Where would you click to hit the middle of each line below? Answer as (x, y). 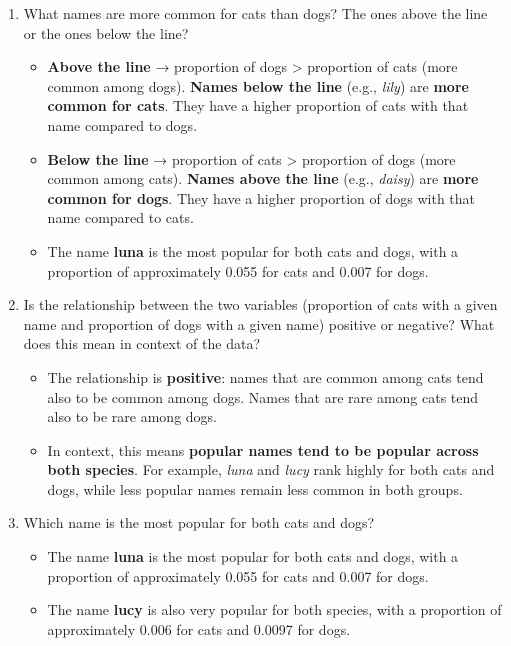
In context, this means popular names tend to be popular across (263, 449)
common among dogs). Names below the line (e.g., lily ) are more (258, 85)
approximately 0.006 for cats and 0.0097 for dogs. (199, 628)
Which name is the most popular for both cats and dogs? (199, 522)
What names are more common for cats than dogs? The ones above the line (255, 13)
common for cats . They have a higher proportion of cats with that (258, 105)
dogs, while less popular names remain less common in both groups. (255, 488)
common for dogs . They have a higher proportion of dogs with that (261, 197)
